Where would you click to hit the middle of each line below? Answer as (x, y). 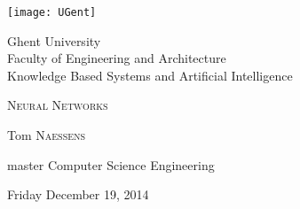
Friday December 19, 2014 (78, 194)
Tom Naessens (47, 135)
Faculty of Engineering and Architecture (117, 58)
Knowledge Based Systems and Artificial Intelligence (150, 75)
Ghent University (54, 40)
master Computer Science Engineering (111, 164)
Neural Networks (58, 105)
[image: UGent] (52, 12)
